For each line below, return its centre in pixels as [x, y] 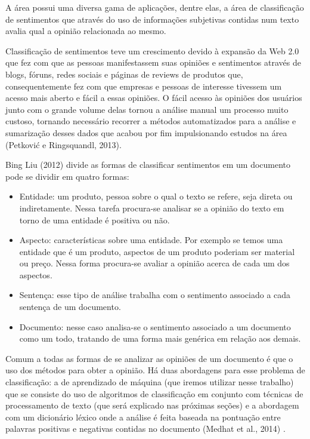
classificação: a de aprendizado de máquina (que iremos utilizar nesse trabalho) [150, 382]
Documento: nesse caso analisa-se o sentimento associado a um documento [155, 326]
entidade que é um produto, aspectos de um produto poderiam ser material [157, 251]
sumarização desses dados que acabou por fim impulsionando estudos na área [146, 132]
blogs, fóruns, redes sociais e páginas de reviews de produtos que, [124, 74]
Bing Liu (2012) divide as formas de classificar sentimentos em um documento [148, 165]
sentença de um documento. [70, 307]
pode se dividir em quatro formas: [67, 176]
